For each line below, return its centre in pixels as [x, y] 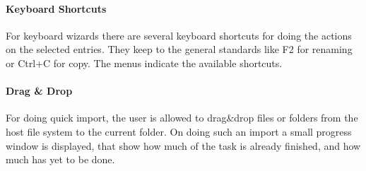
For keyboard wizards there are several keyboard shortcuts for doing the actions [179, 35]
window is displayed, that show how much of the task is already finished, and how [183, 145]
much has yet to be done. [60, 159]
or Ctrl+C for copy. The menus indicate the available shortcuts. [144, 63]
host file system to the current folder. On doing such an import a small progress [179, 131]
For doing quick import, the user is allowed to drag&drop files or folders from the [182, 118]
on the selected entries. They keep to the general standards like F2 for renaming [179, 49]
